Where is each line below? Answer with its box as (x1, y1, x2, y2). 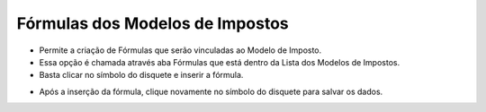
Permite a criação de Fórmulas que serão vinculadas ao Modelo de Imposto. (39, 45, 322, 56)
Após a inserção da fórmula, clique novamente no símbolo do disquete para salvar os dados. (39, 86, 383, 97)
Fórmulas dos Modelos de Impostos (16, 13, 290, 33)
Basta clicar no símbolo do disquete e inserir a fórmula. (39, 70, 244, 81)
